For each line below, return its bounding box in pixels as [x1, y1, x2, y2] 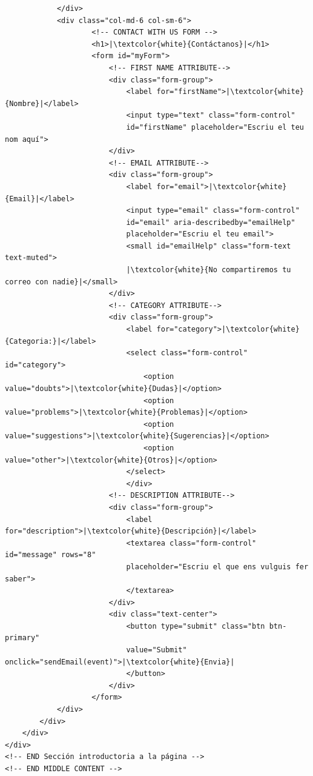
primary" [5, 634, 40, 643]
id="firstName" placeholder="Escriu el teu [126, 122, 304, 132]
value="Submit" [126, 646, 187, 655]
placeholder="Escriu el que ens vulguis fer [126, 562, 309, 571]
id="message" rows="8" [5, 550, 96, 560]
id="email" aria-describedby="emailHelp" [126, 218, 295, 227]
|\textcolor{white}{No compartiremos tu [126, 266, 291, 275]
